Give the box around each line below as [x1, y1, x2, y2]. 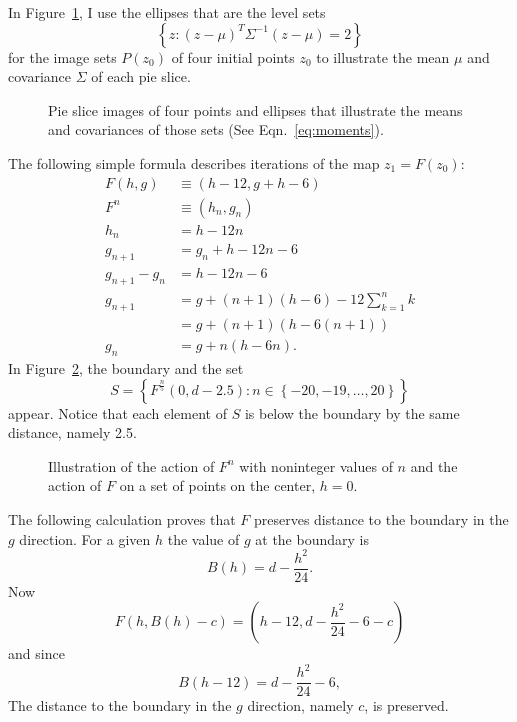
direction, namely [247, 695, 354, 716]
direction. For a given [19, 528, 151, 549]
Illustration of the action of [48, 455, 215, 476]
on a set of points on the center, [119, 475, 316, 496]
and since [8, 643, 65, 664]
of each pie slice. [91, 66, 191, 87]
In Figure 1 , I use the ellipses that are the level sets [8, 2, 326, 22]
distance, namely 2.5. [8, 422, 137, 443]
